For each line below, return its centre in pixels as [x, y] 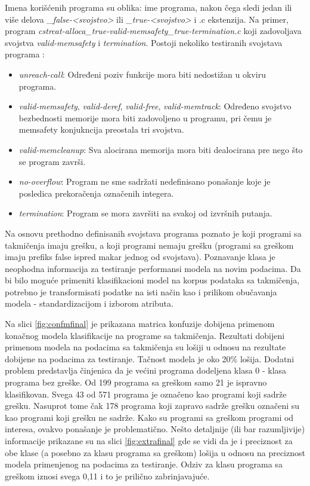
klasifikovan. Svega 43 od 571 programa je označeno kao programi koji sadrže [146, 394]
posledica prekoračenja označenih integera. [96, 193]
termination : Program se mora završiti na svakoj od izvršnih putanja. [145, 213]
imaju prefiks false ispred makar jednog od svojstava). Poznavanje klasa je [140, 257]
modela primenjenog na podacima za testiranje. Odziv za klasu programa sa [144, 464]
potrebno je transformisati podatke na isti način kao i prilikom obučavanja [141, 291]
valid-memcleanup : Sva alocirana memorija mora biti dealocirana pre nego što [161, 149]
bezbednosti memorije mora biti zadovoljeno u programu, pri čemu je [145, 117]
